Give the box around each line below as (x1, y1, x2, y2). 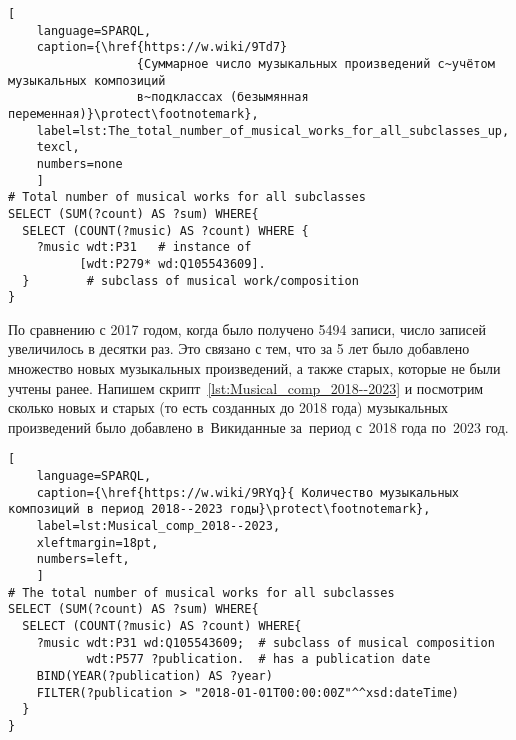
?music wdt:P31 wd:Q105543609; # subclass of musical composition (36, 635, 495, 650)
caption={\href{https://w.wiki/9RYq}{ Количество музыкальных (36, 485, 460, 500)
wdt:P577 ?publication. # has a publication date (86, 652, 431, 667)
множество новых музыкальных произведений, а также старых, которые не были (8, 358, 501, 378)
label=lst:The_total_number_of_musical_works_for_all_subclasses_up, (36, 123, 510, 138)
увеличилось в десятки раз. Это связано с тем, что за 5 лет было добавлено (8, 338, 470, 359)
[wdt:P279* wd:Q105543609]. (79, 256, 266, 271)
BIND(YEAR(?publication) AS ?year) (36, 668, 273, 683)
